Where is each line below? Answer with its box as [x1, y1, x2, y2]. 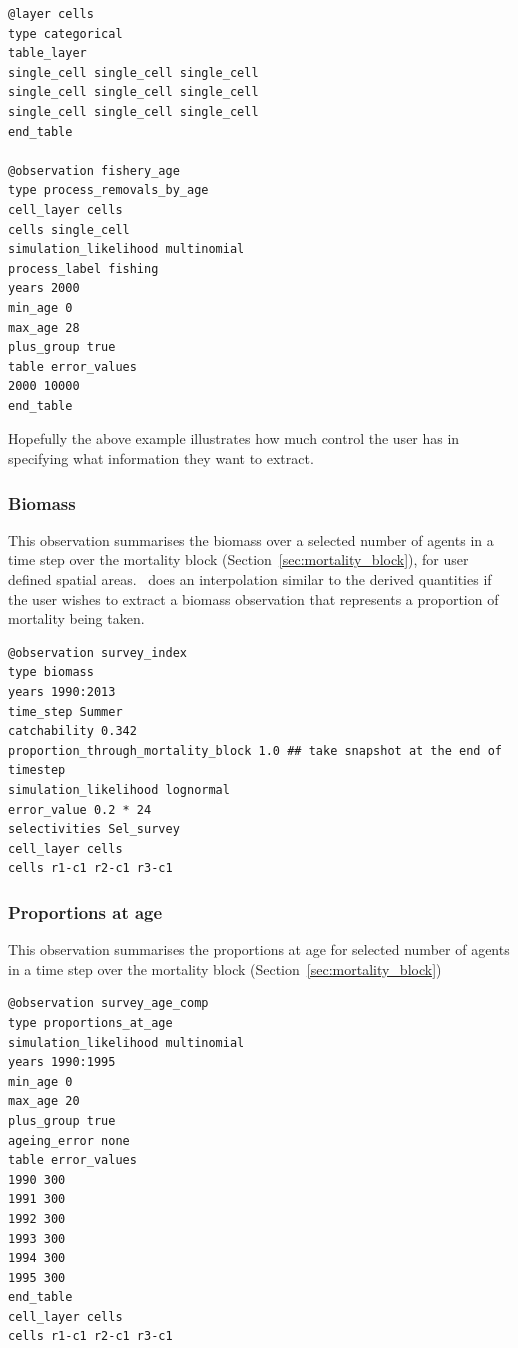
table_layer [8, 46, 87, 61]
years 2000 [8, 281, 80, 296]
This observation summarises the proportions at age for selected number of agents [8, 939, 510, 960]
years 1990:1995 [8, 1055, 116, 1070]
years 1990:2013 [8, 685, 116, 700]
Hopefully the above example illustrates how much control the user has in [8, 428, 460, 449]
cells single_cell [8, 222, 130, 237]
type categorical [8, 26, 123, 41]
